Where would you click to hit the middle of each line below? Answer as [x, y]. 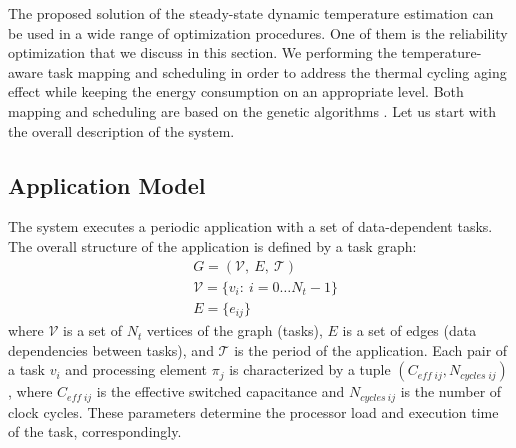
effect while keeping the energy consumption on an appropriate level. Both [236, 91]
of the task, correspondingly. [95, 431]
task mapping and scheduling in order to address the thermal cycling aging [277, 71]
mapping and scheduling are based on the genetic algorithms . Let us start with [252, 110]
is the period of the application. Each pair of [371, 349]
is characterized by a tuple [310, 369]
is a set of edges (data [409, 330]
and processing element [136, 369]
